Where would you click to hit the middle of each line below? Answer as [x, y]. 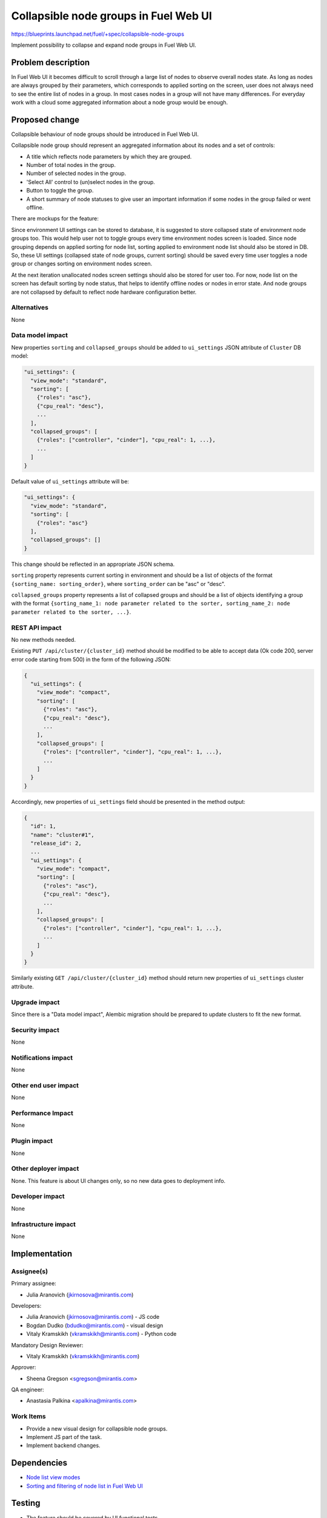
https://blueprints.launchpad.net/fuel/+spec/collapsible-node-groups [98, 34]
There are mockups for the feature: [55, 219]
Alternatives [30, 308]
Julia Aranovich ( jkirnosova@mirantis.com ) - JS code [93, 1317]
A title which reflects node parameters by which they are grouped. [109, 156]
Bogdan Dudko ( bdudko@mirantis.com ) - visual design [95, 1325]
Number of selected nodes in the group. [76, 174]
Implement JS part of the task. [64, 1437]
